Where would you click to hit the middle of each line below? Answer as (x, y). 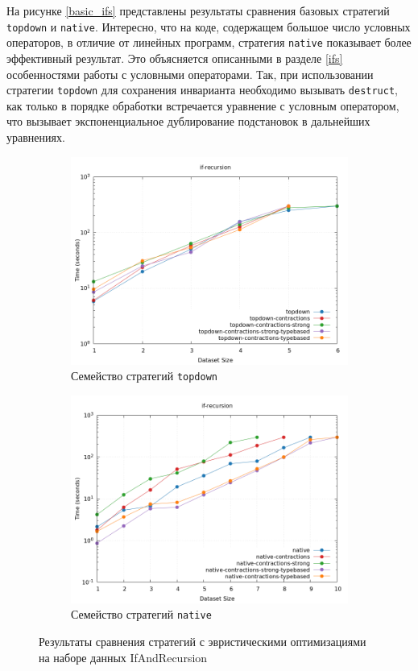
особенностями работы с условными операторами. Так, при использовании (190, 74)
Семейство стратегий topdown (144, 376)
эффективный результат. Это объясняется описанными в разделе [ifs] (175, 58)
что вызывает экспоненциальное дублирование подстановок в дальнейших (188, 121)
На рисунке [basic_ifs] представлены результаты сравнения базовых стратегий (198, 10)
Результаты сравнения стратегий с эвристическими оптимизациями (203, 642)
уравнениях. (36, 137)
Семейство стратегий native (141, 614)
